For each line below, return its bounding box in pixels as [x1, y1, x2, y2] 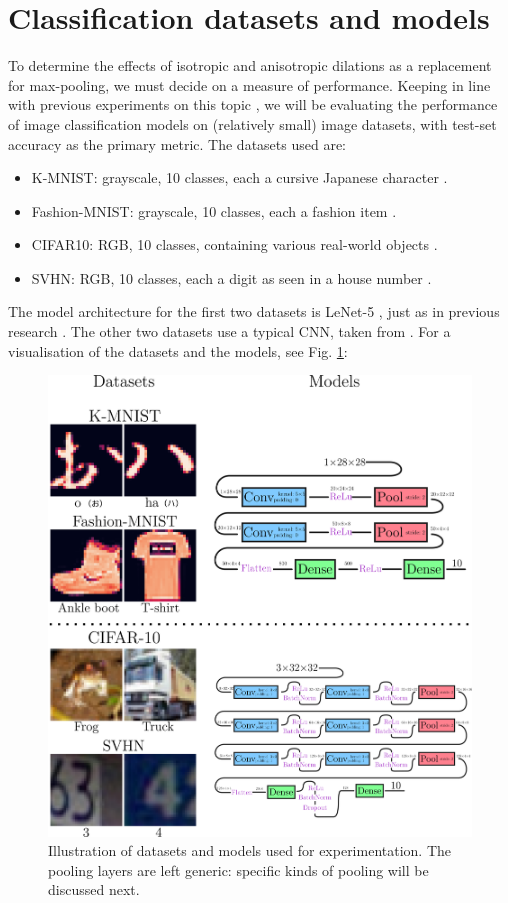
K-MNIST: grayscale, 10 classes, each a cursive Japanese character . [31, 167, 448, 188]
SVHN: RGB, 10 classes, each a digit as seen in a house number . [31, 267, 432, 288]
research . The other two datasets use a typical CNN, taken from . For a [8, 321, 451, 342]
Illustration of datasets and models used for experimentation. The [48, 840, 452, 861]
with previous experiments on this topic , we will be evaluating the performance [8, 94, 498, 115]
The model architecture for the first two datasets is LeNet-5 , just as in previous [8, 301, 500, 322]
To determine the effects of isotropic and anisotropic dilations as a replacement [8, 55, 492, 76]
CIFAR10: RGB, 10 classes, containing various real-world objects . [31, 234, 438, 255]
